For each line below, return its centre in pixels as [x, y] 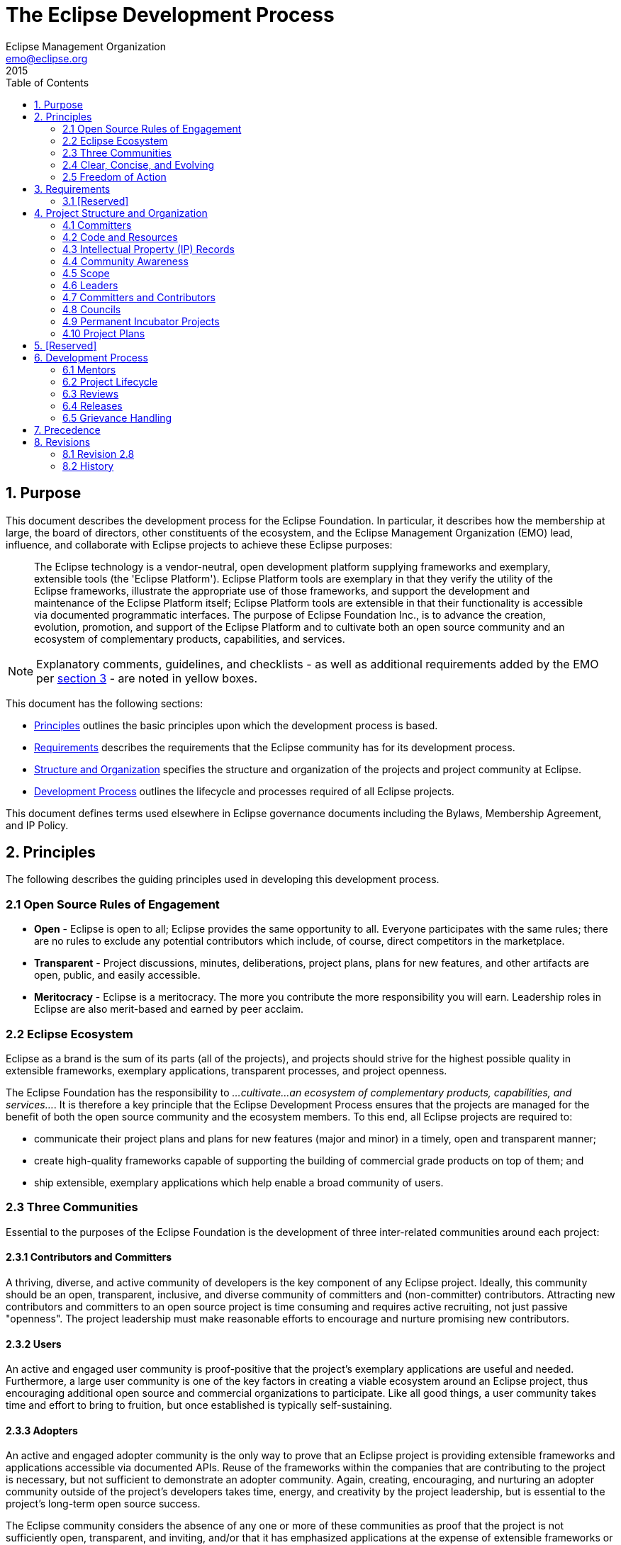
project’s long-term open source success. [103, 1504]
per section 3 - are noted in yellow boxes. [147, 678]
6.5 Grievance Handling [117, 417]
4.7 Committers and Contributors [139, 297]
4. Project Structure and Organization [121, 213]
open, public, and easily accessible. [117, 975]
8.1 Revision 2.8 [99, 454]
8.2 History [88, 466]
